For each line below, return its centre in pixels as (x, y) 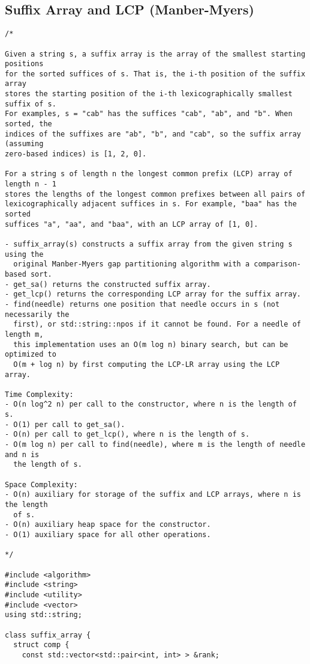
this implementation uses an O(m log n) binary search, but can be (151, 344)
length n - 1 (31, 184)
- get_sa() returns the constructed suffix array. (108, 284)
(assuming (24, 144)
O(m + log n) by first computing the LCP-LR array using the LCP (147, 364)
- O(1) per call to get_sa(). (65, 424)
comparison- (277, 264)
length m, (24, 334)
